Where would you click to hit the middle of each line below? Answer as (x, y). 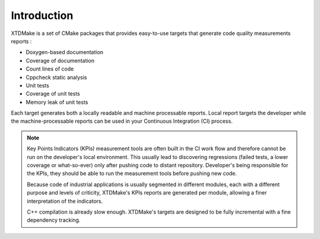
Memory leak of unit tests (57, 102)
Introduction (42, 15)
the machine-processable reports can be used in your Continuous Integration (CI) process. (122, 121)
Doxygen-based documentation (65, 52)
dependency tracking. (54, 220)
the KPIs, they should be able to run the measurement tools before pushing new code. (132, 173)
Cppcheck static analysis (56, 77)
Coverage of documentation (60, 60)
